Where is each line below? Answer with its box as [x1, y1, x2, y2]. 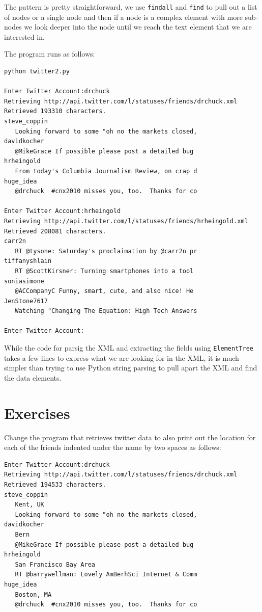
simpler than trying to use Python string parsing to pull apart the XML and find [4, 362, 257, 373]
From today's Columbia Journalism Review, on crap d [15, 167, 197, 175]
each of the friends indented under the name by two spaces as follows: [4, 442, 221, 453]
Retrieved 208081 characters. [4, 227, 106, 235]
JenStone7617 [4, 297, 48, 305]
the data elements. [4, 372, 62, 383]
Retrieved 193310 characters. [4, 108, 106, 115]
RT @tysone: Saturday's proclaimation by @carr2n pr [15, 247, 197, 255]
